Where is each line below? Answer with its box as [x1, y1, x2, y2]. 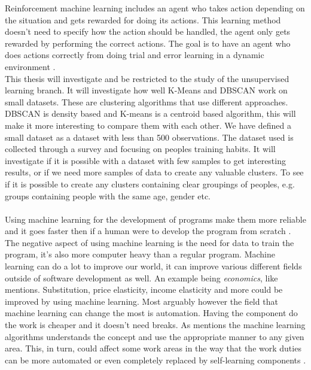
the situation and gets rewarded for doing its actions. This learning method [5, 13, 281, 26]
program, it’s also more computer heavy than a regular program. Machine [5, 248, 275, 260]
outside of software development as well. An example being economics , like [5, 271, 278, 284]
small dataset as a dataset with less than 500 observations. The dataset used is [5, 131, 294, 143]
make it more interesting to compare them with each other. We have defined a [5, 119, 291, 131]
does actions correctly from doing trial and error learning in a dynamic [5, 48, 264, 61]
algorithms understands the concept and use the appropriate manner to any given [5, 330, 304, 342]
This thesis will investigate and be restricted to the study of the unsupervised [5, 72, 289, 84]
